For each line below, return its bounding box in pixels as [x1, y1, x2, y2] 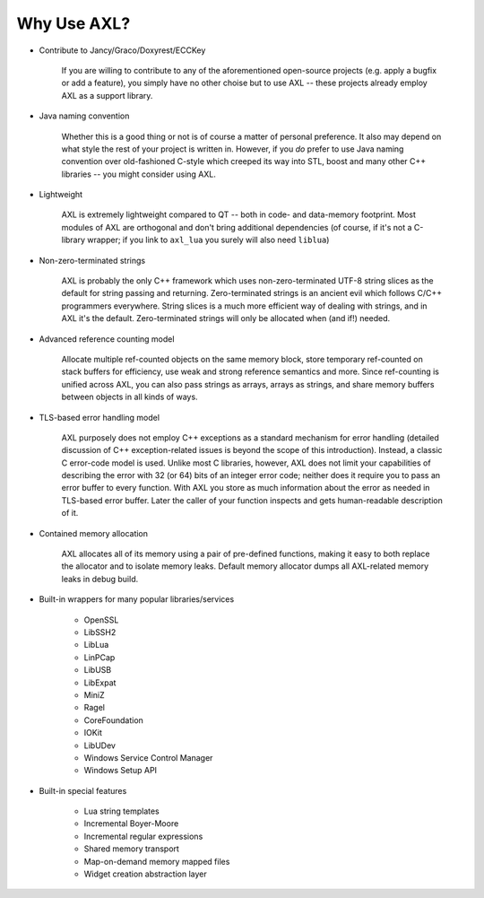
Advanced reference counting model [39, 333, 175, 344]
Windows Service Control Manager [83, 752, 213, 763]
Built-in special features [39, 785, 127, 796]
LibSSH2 [83, 627, 117, 637]
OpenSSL [83, 615, 119, 625]
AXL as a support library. [61, 90, 153, 100]
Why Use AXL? [16, 13, 131, 33]
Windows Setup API [83, 765, 157, 776]
